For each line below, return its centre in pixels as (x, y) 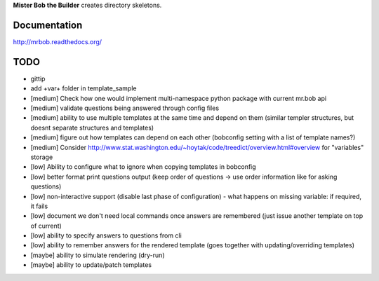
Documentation (48, 25)
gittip (38, 78)
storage (42, 157)
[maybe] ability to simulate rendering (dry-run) (98, 255)
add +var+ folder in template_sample (84, 88)
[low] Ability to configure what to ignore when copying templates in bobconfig (143, 167)
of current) (46, 226)
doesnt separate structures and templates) (92, 128)
